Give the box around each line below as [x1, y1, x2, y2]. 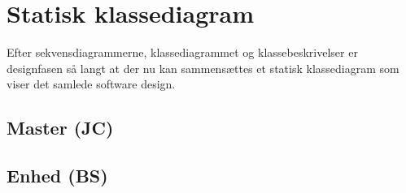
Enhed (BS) [7, 163, 108, 188]
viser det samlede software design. [7, 75, 176, 92]
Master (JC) [7, 115, 114, 140]
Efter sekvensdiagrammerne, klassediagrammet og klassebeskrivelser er [7, 44, 358, 61]
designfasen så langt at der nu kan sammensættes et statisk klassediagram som [7, 59, 399, 76]
